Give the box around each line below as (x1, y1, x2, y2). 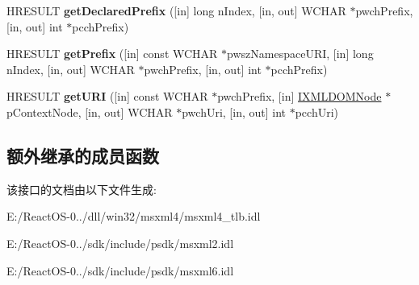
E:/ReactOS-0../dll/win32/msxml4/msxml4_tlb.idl (6, 208, 261, 225)
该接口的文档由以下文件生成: (6, 180, 157, 197)
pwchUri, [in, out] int (182, 103, 287, 120)
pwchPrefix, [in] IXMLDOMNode (217, 88, 382, 105)
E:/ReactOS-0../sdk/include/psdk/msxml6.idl (6, 262, 234, 279)
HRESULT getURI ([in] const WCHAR (6, 88, 208, 105)
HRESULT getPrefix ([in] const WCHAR (6, 45, 218, 62)
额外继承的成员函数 (6, 142, 159, 167)
